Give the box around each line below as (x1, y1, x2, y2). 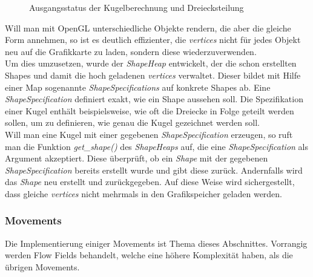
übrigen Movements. (5, 260, 80, 273)
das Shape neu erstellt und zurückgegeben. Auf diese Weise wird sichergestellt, (5, 175, 295, 188)
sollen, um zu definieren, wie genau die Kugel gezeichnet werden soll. (5, 116, 260, 129)
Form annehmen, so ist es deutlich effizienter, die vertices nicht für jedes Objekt (5, 33, 301, 46)
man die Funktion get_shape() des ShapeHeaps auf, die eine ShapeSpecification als (5, 140, 308, 152)
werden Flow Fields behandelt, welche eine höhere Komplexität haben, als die (5, 249, 293, 261)
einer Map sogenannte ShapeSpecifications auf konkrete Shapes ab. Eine (5, 80, 271, 93)
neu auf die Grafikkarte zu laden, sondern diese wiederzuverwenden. (5, 45, 257, 57)
